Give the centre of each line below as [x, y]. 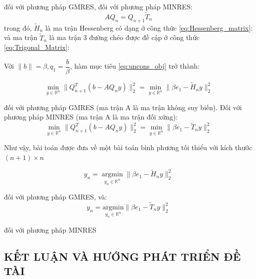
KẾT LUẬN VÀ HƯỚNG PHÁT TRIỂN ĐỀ [123, 256]
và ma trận [21, 37]
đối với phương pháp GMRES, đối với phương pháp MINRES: [98, 6]
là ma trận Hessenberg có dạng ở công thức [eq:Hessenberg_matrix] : [149, 27]
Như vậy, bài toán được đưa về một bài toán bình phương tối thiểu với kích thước [128, 147]
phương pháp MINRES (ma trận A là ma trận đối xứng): [91, 117]
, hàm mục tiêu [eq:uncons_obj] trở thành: [135, 66]
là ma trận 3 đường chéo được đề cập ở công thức [124, 37]
